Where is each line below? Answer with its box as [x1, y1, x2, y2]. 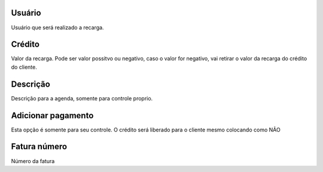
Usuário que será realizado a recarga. [11, 24, 104, 31]
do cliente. [11, 63, 37, 70]
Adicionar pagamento [11, 110, 94, 121]
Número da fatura [11, 157, 55, 164]
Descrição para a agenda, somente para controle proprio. [11, 94, 153, 102]
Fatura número [11, 142, 68, 152]
